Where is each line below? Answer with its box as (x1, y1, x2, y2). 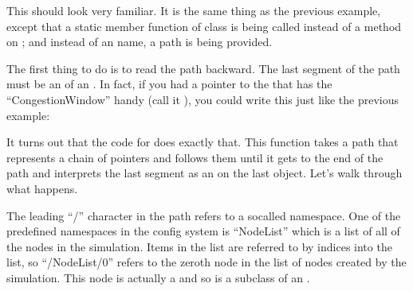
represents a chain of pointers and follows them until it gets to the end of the (6, 149, 383, 165)
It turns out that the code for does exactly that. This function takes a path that (6, 134, 399, 150)
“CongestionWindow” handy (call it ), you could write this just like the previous (6, 91, 399, 107)
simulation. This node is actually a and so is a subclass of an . (6, 269, 310, 285)
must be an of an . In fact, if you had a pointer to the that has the (6, 76, 332, 92)
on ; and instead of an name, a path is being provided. (6, 33, 273, 50)
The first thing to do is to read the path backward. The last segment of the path (6, 60, 400, 76)
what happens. (6, 180, 78, 196)
